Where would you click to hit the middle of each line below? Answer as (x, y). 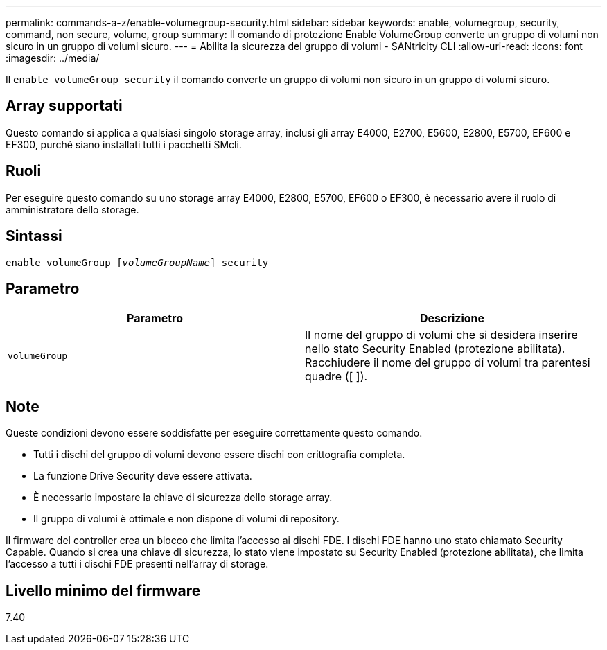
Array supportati (64, 106)
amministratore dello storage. (72, 209)
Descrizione (452, 318)
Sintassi (34, 236)
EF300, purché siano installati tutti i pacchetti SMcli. (124, 144)
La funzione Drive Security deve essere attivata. (143, 476)
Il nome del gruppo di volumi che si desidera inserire (441, 335)
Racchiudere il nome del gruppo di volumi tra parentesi (448, 363)
